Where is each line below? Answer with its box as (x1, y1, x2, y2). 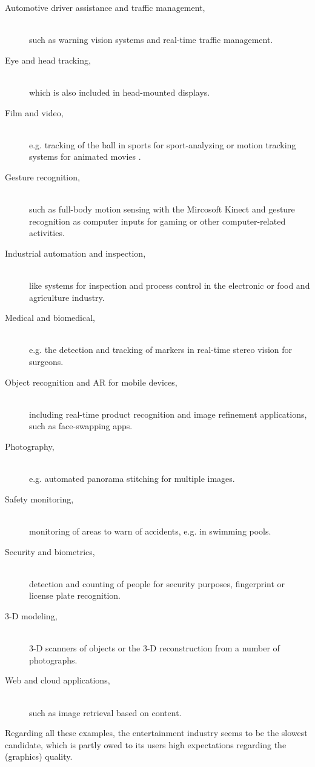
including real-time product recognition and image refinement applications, (29, 407, 307, 420)
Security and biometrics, (5, 545, 95, 558)
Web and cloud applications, (5, 674, 110, 686)
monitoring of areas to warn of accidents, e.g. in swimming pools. (29, 525, 271, 537)
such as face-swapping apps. (29, 420, 133, 432)
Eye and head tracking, (5, 53, 91, 66)
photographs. (29, 653, 78, 666)
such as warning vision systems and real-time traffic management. (29, 33, 273, 46)
